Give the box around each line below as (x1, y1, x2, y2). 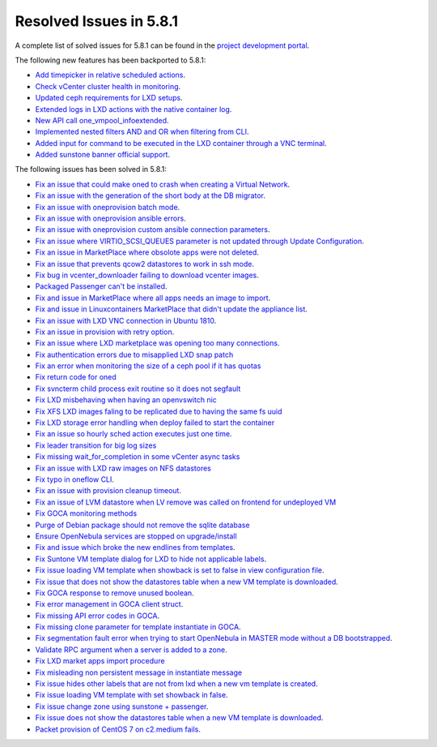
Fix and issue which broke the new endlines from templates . (35, 543, 235, 552)
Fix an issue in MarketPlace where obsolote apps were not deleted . (35, 247, 259, 257)
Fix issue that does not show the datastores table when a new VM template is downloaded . (35, 577, 339, 586)
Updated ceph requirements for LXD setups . (35, 93, 183, 103)
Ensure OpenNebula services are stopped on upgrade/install (35, 531, 238, 541)
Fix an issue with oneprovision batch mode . (35, 202, 180, 212)
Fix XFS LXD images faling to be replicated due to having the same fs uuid (35, 406, 282, 416)
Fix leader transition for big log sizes (35, 440, 157, 450)
